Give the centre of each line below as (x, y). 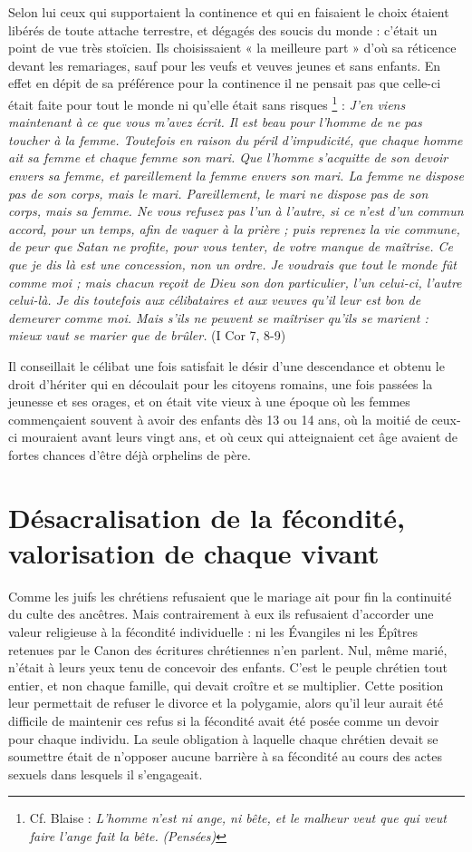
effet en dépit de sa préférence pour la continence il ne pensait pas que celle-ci (225, 83)
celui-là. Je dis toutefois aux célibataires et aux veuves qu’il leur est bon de (215, 300)
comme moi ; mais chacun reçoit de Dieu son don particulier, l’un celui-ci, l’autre (235, 282)
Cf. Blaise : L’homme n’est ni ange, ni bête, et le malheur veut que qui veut (238, 818)
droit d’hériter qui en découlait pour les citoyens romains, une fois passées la (221, 383)
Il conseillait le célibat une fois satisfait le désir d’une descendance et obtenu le (226, 365)
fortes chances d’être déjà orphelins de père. (130, 454)
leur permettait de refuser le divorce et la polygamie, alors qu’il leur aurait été (226, 703)
